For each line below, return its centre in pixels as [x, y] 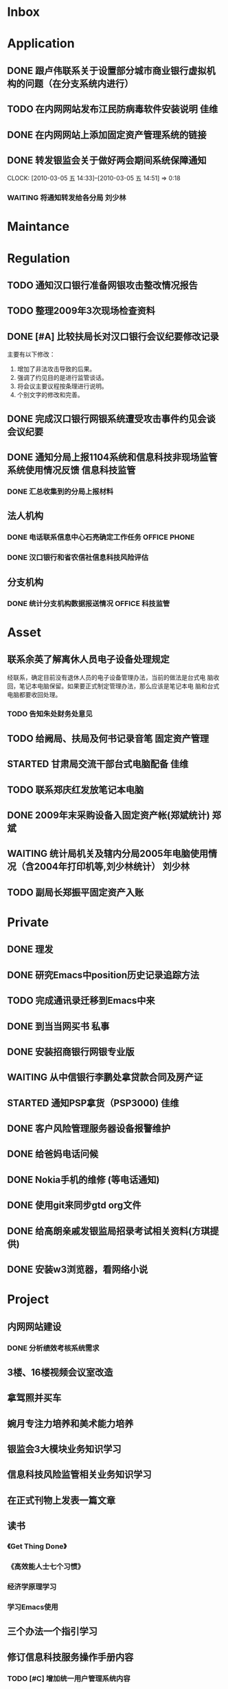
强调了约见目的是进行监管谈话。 [62, 378]
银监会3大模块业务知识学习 [64, 1449]
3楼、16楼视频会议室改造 [60, 1372]
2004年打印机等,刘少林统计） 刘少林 [112, 867]
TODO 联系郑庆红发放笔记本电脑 [76, 790]
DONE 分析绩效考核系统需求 [53, 1348]
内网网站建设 [34, 1327]
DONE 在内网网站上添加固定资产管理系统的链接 [107, 135]
